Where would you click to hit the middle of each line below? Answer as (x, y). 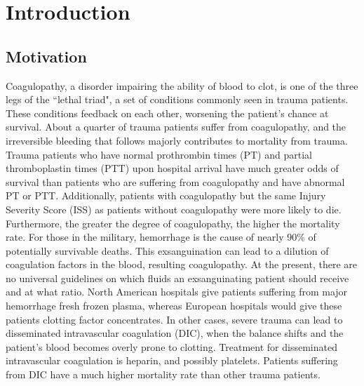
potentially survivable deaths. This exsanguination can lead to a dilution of (167, 250)
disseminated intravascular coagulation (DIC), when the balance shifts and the (175, 333)
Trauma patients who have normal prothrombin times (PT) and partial (159, 154)
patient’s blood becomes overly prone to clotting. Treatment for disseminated (171, 346)
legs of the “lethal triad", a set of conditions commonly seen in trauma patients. (177, 99)
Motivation (46, 56)
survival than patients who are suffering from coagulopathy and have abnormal (175, 181)
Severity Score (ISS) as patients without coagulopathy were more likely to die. (174, 209)
